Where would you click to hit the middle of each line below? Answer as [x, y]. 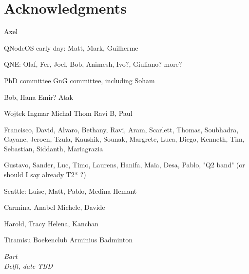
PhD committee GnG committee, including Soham [79, 80]
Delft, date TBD [28, 265]
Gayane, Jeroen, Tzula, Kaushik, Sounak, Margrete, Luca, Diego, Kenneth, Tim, [124, 139]
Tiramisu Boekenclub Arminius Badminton [68, 240]
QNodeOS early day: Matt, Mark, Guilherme [71, 47]
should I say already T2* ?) [45, 174]
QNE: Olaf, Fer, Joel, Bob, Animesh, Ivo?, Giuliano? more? [93, 64]
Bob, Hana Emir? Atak [38, 97]
